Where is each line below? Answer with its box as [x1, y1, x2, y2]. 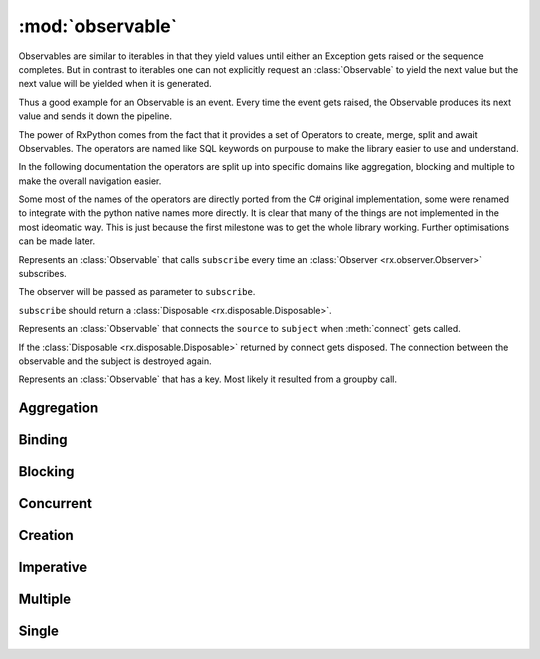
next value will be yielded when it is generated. [18, 78, 212, 90]
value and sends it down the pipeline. [18, 110, 172, 122]
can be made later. [18, 235, 95, 247]
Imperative [18, 559, 88, 576]
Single [18, 623, 59, 640]
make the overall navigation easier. [18, 175, 162, 187]
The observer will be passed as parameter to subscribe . [18, 286, 256, 298]
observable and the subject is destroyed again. [18, 355, 212, 367]
